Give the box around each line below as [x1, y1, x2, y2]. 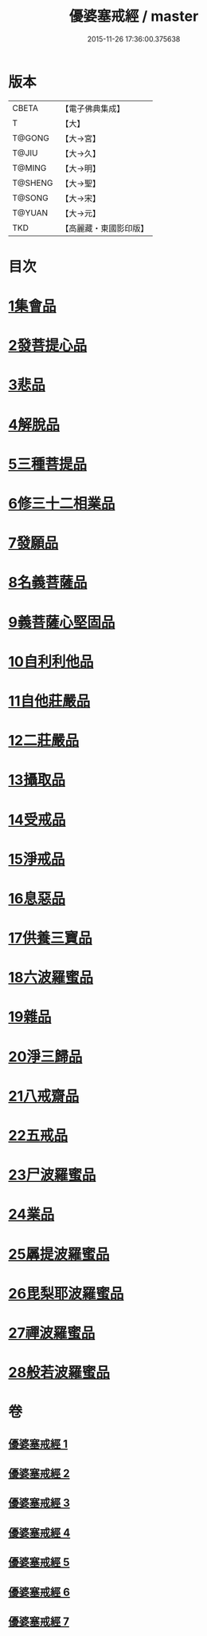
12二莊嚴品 [8, 732, 80, 750]
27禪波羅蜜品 [8, 1324, 96, 1342]
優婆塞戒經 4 [8, 1526, 71, 1539]
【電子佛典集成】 [61, 103, 125, 114]
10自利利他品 [8, 652, 94, 670]
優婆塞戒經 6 [8, 1585, 70, 1598]
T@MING [12, 162, 47, 173]
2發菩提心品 [8, 337, 88, 355]
